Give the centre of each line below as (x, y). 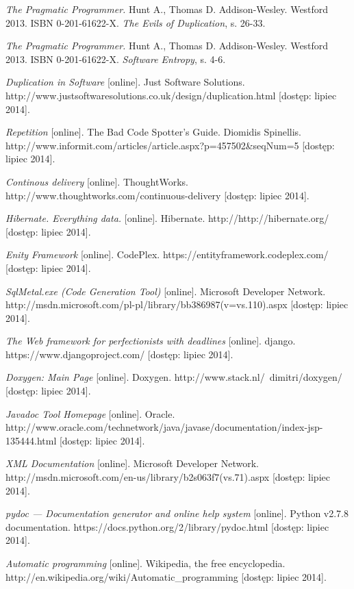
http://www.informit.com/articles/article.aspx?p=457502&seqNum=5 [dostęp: (170, 145)
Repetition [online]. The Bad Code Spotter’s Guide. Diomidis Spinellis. (153, 132)
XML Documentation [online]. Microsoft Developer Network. (132, 463)
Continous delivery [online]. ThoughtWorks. (97, 181)
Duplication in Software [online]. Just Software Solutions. (125, 82)
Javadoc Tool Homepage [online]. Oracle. (90, 413)
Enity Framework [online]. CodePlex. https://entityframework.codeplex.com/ (167, 254)
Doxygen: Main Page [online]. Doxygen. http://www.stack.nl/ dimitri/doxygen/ (174, 377)
